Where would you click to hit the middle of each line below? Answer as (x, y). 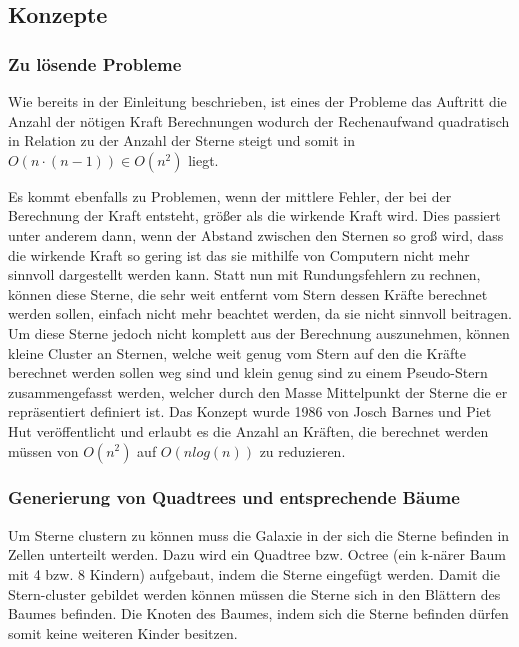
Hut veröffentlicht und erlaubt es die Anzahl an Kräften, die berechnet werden (248, 430)
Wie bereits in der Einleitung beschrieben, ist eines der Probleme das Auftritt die (257, 101)
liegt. (203, 159)
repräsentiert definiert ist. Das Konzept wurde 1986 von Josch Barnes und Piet (250, 411)
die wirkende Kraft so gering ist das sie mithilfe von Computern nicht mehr (239, 254)
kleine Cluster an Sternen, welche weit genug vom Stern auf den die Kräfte (237, 352)
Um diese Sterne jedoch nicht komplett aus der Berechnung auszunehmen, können (259, 332)
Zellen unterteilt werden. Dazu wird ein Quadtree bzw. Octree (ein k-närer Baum (257, 554)
